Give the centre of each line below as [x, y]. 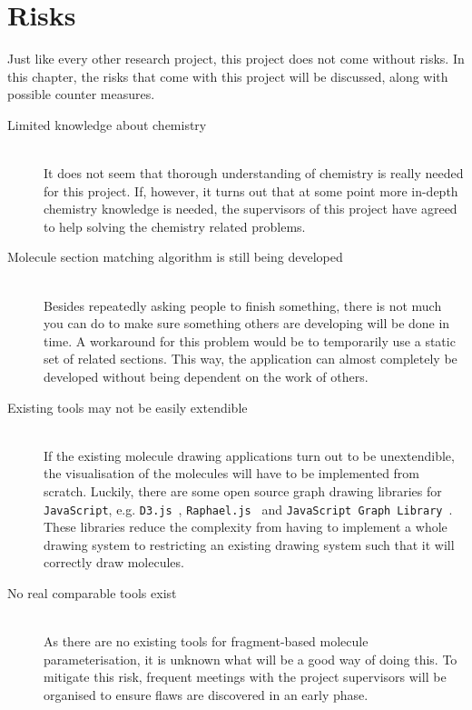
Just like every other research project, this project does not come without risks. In [236, 59]
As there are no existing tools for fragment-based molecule [206, 641]
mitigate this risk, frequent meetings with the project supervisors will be [245, 677]
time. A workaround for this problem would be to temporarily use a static [250, 340]
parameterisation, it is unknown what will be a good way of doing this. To [251, 659]
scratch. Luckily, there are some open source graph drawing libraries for [243, 491]
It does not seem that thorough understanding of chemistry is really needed [254, 173]
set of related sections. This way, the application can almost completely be [251, 359]
